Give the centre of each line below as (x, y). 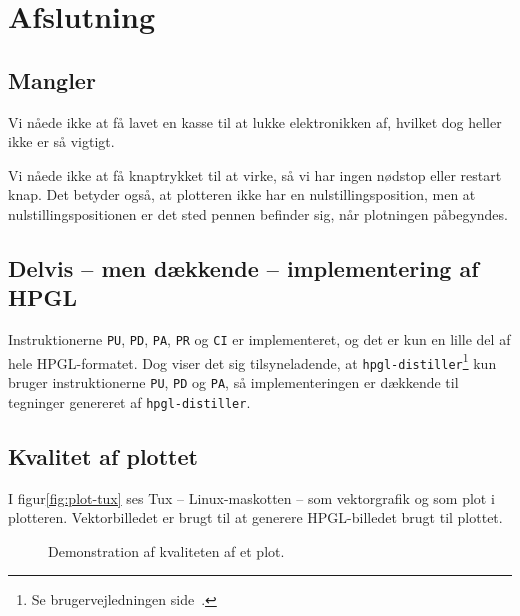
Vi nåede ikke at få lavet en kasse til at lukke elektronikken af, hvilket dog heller (255, 121)
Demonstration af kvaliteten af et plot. (166, 550)
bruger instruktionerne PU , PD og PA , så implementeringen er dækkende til (233, 382)
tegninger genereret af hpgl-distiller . (129, 401)
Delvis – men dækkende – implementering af (243, 267)
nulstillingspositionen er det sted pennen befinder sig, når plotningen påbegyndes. (258, 213)
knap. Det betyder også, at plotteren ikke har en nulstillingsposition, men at (242, 194)
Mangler (52, 79)
